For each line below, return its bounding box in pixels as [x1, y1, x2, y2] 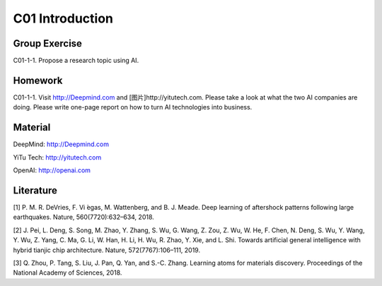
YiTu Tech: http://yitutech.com [13, 153, 102, 162]
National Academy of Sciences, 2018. [13, 268, 122, 277]
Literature [13, 184, 58, 196]
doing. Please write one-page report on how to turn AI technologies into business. [13, 103, 253, 112]
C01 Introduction [13, 11, 113, 26]
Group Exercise [13, 37, 83, 49]
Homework [13, 74, 63, 86]
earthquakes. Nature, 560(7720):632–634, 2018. [13, 213, 155, 222]
